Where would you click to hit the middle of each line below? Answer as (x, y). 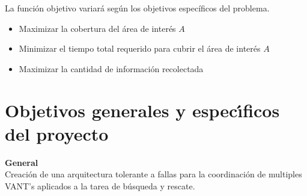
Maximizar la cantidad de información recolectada (111, 68)
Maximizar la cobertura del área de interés (97, 28)
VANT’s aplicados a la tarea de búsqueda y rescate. (100, 185)
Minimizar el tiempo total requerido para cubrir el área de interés (140, 48)
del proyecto (57, 133)
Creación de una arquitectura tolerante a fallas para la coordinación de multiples (153, 174)
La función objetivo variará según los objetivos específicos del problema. (137, 8)
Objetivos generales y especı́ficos (142, 110)
